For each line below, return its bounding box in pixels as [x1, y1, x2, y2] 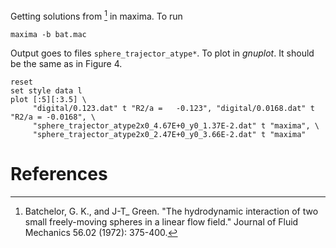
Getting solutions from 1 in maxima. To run [10, 9, 183, 22]
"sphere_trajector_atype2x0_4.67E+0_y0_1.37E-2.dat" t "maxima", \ [32, 120, 320, 131]
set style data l [10, 85, 83, 96]
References [10, 162, 108, 185]
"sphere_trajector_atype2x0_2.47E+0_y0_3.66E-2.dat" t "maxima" [32, 129, 307, 139]
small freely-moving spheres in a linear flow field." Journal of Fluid [24, 215, 299, 228]
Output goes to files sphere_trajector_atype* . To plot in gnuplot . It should [10, 47, 315, 59]
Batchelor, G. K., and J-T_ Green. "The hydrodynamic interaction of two [24, 205, 319, 217]
